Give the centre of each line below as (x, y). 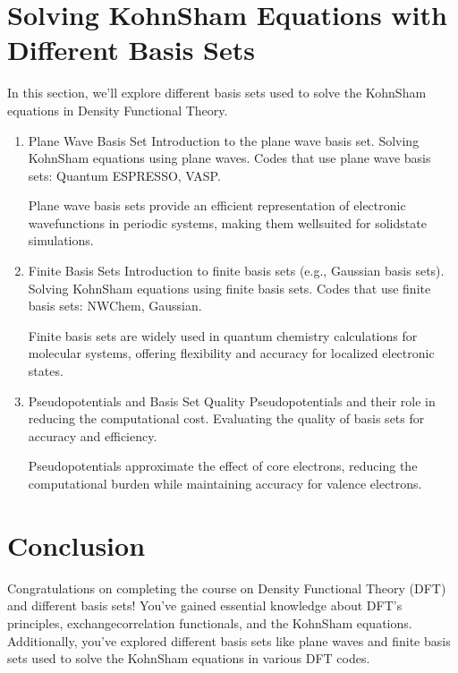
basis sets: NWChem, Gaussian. (115, 306)
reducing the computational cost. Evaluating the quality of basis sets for (226, 418)
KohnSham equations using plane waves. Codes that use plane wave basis (229, 158)
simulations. (61, 240)
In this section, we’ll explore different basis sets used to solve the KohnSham (217, 93)
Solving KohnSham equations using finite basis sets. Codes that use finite (229, 288)
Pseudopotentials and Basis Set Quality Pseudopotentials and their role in (232, 400)
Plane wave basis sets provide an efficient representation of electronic (217, 205)
